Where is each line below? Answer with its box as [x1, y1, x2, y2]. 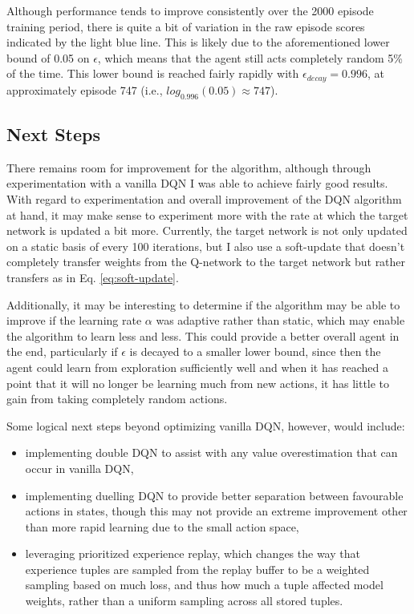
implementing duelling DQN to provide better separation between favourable [25, 487, 404, 503]
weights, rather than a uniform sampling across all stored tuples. [25, 592, 343, 609]
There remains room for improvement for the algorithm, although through [6, 159, 371, 176]
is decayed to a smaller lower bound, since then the [129, 343, 381, 360]
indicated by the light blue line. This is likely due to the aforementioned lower [6, 34, 390, 50]
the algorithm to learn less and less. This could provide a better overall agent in [6, 327, 400, 344]
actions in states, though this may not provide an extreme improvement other [25, 503, 408, 519]
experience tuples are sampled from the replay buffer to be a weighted [25, 560, 370, 577]
